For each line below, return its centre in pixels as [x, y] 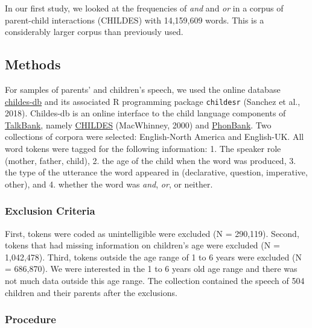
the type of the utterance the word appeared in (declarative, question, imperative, [156, 172]
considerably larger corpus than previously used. [94, 32]
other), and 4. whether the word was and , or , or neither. [109, 184]
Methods [33, 64]
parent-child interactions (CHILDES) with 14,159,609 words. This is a [135, 20]
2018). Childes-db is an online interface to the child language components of [145, 113]
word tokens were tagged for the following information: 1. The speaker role [143, 149]
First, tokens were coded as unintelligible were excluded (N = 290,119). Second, [152, 233]
